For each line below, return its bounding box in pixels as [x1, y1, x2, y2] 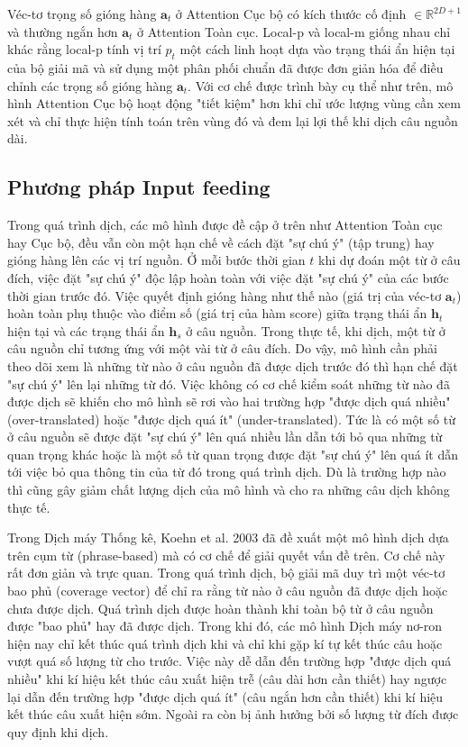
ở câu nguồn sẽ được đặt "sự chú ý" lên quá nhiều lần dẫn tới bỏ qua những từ [7, 427, 443, 446]
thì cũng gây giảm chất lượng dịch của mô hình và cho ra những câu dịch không [7, 480, 450, 499]
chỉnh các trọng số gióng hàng [7, 76, 173, 95]
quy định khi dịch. [7, 722, 109, 741]
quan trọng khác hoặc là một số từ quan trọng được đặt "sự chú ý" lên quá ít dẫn [7, 444, 458, 463]
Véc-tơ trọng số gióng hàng [7, 5, 157, 23]
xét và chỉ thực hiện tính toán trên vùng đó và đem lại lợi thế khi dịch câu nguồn [7, 111, 458, 130]
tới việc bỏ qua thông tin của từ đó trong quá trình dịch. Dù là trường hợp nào [7, 462, 446, 481]
